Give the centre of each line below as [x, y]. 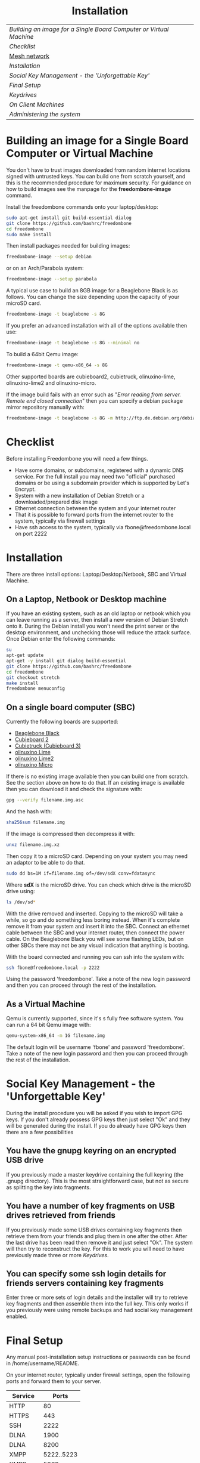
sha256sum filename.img [36, 822]
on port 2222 [31, 533]
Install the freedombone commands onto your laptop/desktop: [82, 206]
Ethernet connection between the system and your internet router [95, 508]
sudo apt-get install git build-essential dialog [69, 218]
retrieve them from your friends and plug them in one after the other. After [97, 1236]
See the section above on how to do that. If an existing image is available [95, 783]
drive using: [21, 891]
